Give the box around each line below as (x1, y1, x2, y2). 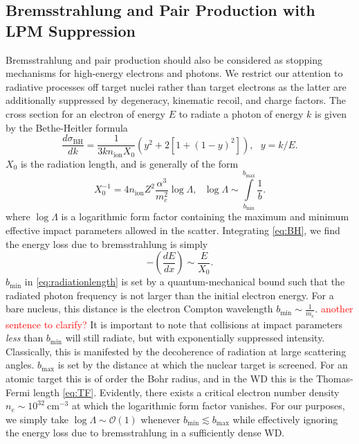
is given (315, 106, 347, 121)
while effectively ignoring (232, 411, 338, 426)
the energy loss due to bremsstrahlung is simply (6, 236, 208, 251)
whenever (140, 411, 181, 426)
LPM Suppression (6, 19, 136, 41)
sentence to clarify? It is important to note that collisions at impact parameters (6, 317, 343, 331)
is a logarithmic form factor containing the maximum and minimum (61, 209, 349, 224)
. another (315, 301, 353, 316)
